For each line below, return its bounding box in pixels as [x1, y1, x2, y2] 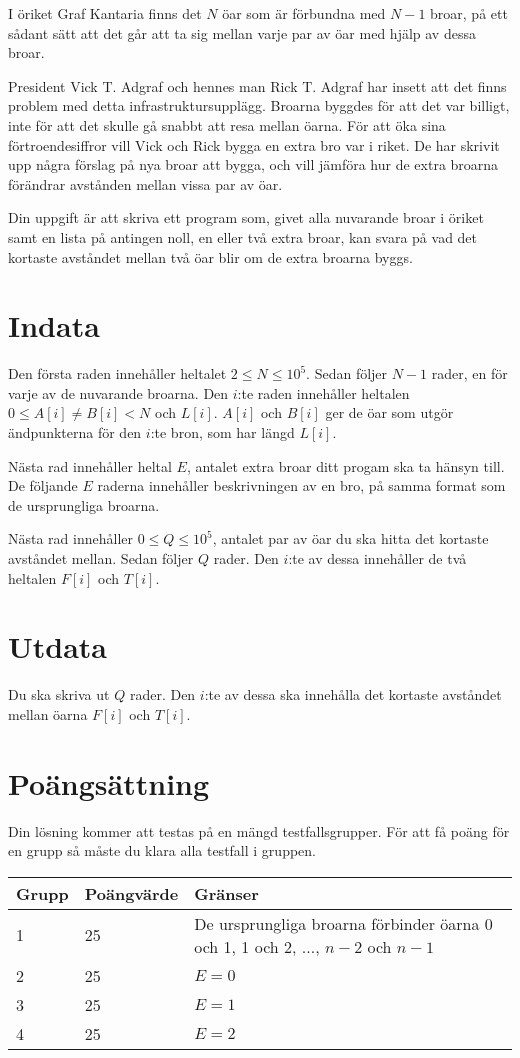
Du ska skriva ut [8, 684, 110, 705]
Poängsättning [8, 762, 210, 803]
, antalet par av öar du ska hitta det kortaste [212, 528, 489, 549]
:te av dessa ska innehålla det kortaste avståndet [204, 684, 502, 705]
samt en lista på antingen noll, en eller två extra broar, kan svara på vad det [8, 226, 478, 247]
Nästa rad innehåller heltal [8, 455, 172, 476]
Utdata [8, 626, 108, 667]
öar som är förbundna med [222, 3, 386, 23]
